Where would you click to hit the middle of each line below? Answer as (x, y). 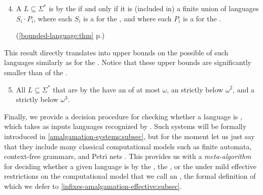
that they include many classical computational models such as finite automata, (128, 146)
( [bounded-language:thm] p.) (60, 35)
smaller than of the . (36, 72)
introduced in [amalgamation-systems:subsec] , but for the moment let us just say (129, 136)
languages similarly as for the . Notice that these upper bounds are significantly (128, 62)
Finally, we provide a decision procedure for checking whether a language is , (123, 116)
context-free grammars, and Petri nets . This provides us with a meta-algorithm (128, 156)
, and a (244, 89)
